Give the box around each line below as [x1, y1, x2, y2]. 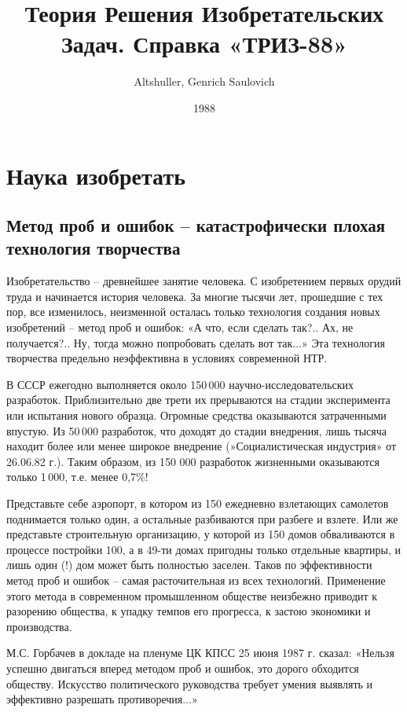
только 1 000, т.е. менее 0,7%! [6, 468, 148, 485]
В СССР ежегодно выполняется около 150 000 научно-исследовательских [6, 376, 354, 392]
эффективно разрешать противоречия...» [6, 691, 198, 707]
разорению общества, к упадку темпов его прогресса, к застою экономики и [6, 603, 371, 619]
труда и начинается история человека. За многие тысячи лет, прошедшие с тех [6, 288, 383, 304]
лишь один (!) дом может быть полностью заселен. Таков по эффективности [6, 556, 372, 573]
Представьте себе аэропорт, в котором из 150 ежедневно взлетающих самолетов [6, 495, 389, 511]
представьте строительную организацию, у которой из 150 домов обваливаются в [6, 526, 395, 542]
